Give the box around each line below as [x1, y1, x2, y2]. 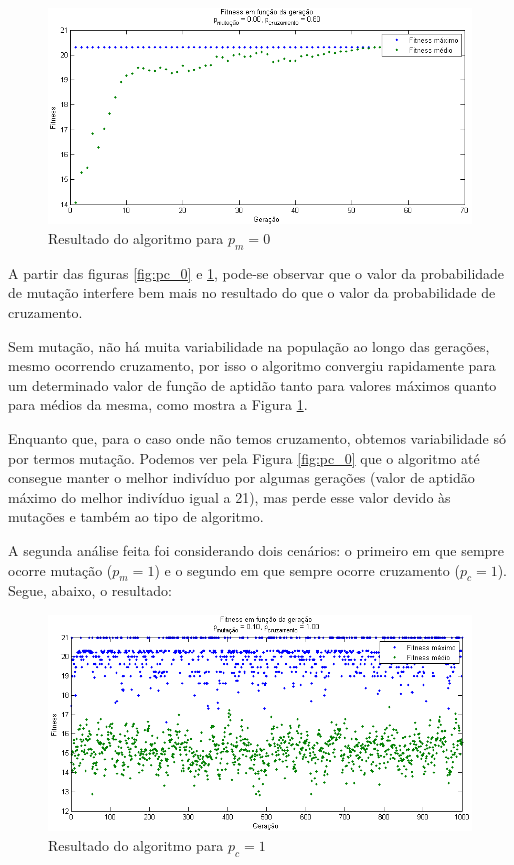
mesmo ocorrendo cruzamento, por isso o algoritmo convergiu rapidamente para [8, 355, 496, 376]
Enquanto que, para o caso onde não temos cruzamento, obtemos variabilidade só [8, 428, 506, 449]
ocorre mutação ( [8, 559, 113, 580]
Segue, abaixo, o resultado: [8, 580, 172, 601]
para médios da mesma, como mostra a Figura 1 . [8, 394, 308, 415]
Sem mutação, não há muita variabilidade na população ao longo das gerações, [8, 335, 490, 356]
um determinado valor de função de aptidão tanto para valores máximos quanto [8, 374, 497, 395]
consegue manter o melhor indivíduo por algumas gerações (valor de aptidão [8, 467, 475, 488]
